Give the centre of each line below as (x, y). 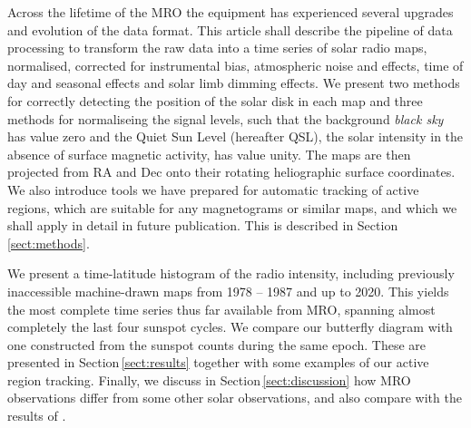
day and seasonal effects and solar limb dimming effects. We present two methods (234, 83)
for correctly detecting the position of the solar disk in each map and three (215, 100)
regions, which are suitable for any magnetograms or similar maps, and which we (232, 207)
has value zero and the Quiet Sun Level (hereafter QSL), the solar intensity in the (235, 136)
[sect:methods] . (49, 243)
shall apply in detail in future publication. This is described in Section (203, 225)
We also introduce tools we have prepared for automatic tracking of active (213, 189)
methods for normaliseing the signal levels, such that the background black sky (226, 118)
